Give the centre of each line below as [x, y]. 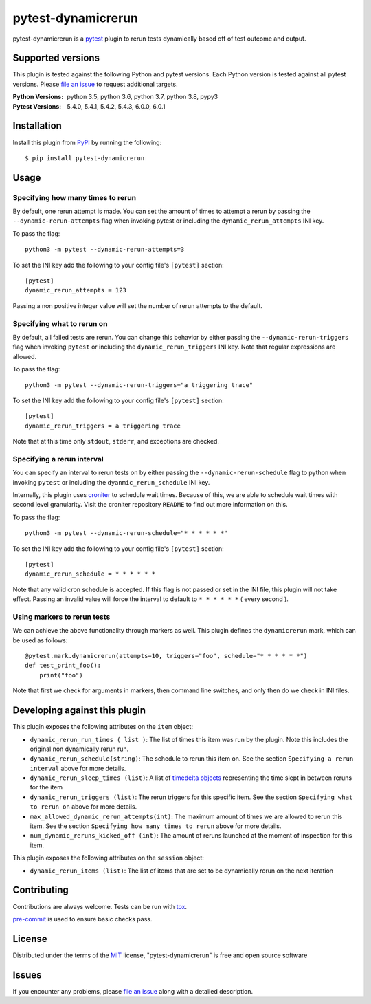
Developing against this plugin [79, 711]
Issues [27, 975]
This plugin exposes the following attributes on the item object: [103, 727]
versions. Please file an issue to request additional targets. [95, 84]
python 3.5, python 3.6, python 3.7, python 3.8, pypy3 [143, 97]
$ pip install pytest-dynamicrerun [85, 158]
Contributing [41, 890]
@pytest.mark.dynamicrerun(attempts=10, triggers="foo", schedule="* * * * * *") [166, 656]
